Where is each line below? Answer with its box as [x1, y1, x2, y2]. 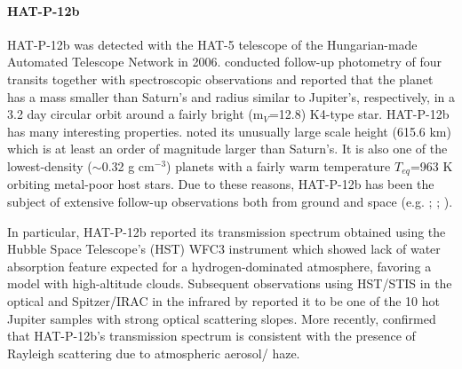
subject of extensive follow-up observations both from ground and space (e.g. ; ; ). [7, 192, 453, 210]
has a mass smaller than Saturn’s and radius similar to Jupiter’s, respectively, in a [7, 87, 455, 106]
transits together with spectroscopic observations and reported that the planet [7, 69, 434, 88]
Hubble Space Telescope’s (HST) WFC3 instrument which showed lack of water [7, 239, 441, 258]
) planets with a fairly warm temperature [166, 156, 391, 175]
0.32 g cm [101, 156, 155, 175]
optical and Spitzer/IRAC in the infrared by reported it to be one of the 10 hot [7, 291, 440, 310]
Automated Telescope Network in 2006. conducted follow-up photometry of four [7, 52, 442, 71]
